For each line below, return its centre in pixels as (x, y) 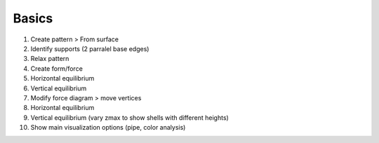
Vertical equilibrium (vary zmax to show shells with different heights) (130, 117)
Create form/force (57, 68)
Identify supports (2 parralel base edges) (90, 48)
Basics (33, 18)
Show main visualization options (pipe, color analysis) (108, 128)
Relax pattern (50, 59)
